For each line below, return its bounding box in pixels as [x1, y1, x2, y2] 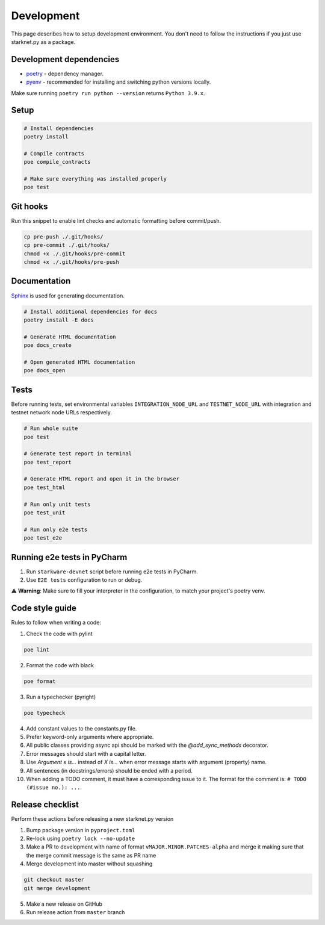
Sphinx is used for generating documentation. [11, 292, 125, 299]
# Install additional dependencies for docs [23, 308, 158, 315]
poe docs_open [23, 367, 66, 374]
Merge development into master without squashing [26, 860, 153, 867]
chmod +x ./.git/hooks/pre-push [23, 259, 120, 266]
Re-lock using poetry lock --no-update [26, 835, 135, 842]
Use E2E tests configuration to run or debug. [26, 576, 143, 584]
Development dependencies [11, 54, 120, 64]
